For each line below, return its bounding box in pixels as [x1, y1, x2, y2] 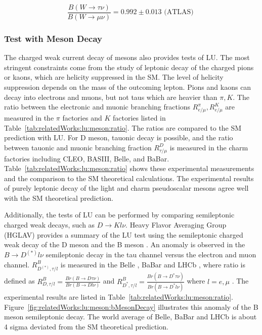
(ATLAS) [164, 9, 194, 16]
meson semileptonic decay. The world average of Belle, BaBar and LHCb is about [4, 311, 257, 322]
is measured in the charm [169, 142, 248, 152]
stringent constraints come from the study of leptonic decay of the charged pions [4, 62, 254, 72]
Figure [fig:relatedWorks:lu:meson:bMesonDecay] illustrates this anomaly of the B [4, 301, 258, 312]
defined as [4, 275, 35, 286]
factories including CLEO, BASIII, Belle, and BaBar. [4, 153, 169, 163]
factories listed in [112, 112, 166, 123]
